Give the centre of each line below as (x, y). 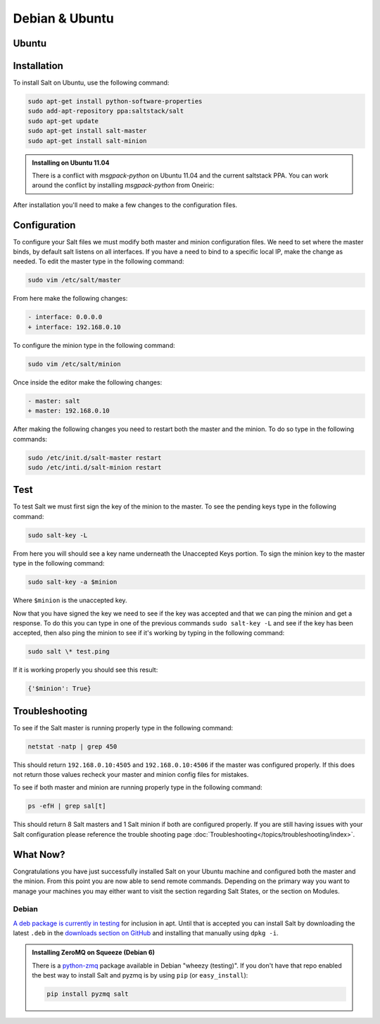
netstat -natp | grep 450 (72, 746)
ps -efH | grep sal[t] (67, 806)
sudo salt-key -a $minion (72, 582)
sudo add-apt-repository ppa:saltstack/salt (106, 111)
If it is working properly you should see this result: (85, 670)
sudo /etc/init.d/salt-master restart (95, 457)
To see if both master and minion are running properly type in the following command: (138, 787)
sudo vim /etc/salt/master (74, 280)
